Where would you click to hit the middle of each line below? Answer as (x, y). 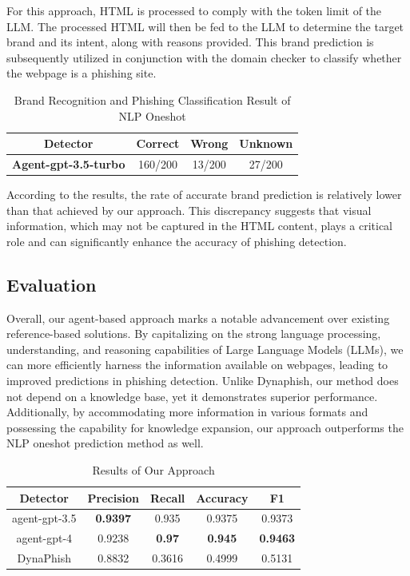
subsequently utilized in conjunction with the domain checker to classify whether (204, 57)
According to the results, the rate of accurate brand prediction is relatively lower (204, 195)
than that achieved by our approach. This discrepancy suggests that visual (189, 210)
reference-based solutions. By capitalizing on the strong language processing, (194, 334)
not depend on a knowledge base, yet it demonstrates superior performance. (192, 396)
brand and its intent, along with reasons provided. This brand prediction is (190, 42)
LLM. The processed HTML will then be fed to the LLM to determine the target (205, 26)
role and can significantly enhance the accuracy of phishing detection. (177, 241)
